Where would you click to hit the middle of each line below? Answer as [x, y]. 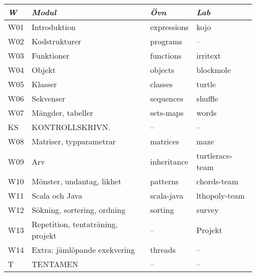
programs [166, 41]
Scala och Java [57, 195]
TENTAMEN [55, 264]
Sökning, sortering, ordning [79, 210]
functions [166, 55]
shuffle [208, 98]
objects [162, 70]
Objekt [44, 70]
